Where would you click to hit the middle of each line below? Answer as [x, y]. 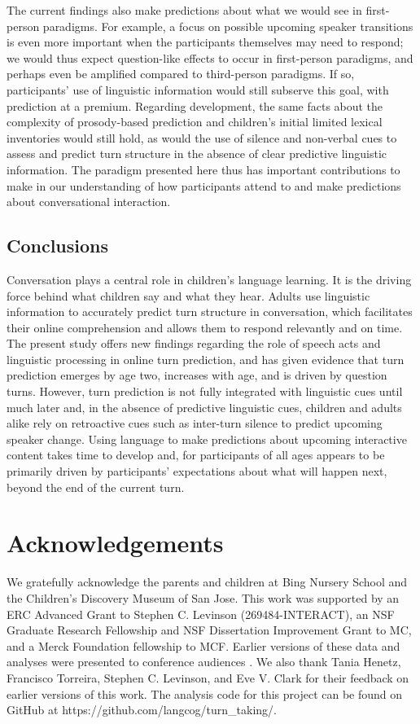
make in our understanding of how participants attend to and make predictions [204, 185]
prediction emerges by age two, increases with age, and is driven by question [197, 375]
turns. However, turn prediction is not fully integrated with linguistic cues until [205, 391]
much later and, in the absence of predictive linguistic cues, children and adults [204, 407]
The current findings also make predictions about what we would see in [184, 10]
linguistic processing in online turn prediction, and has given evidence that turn [206, 359]
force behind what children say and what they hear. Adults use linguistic [188, 295]
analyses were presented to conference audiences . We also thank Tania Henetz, [204, 662]
